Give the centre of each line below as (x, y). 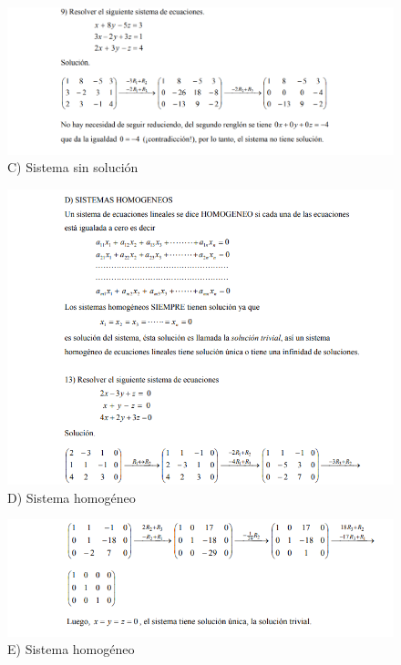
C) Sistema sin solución (73, 167)
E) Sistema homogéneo (71, 649)
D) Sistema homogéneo (72, 497)
